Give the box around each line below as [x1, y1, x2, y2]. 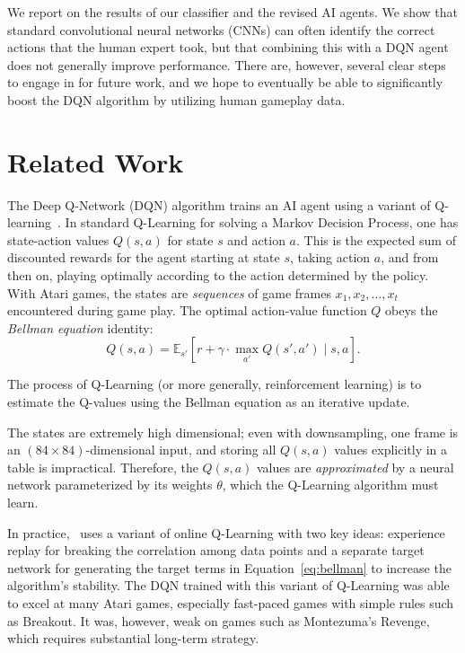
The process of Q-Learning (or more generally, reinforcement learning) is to [7, 375, 422, 393]
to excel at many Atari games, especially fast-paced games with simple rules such [7, 593, 454, 612]
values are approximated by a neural [257, 457, 454, 476]
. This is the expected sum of [296, 230, 456, 249]
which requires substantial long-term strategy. [7, 629, 259, 648]
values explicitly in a [334, 440, 448, 459]
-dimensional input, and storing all [85, 440, 276, 459]
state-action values [7, 230, 110, 249]
